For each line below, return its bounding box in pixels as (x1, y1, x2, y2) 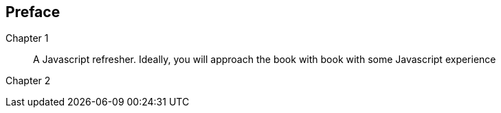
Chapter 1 (5, 32, 49, 45)
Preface (5, 3, 60, 21)
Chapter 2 (5, 75, 51, 87)
